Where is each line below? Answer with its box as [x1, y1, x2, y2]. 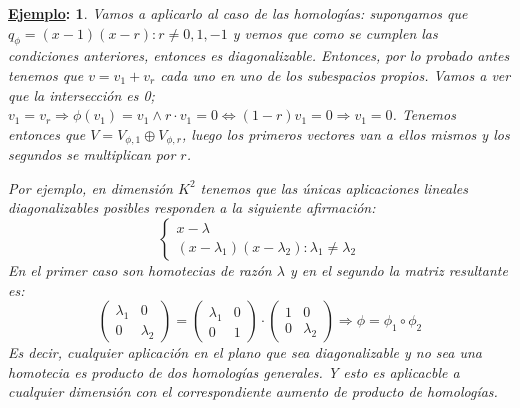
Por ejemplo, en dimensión [8, 177, 173, 198]
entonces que [8, 123, 86, 144]
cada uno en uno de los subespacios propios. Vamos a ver [160, 64, 511, 85]
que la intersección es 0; [8, 84, 155, 105]
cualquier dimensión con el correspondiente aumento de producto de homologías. [8, 381, 498, 402]
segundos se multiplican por [8, 144, 176, 165]
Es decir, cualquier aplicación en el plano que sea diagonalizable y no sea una [8, 342, 482, 363]
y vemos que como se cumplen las [232, 22, 438, 43]
